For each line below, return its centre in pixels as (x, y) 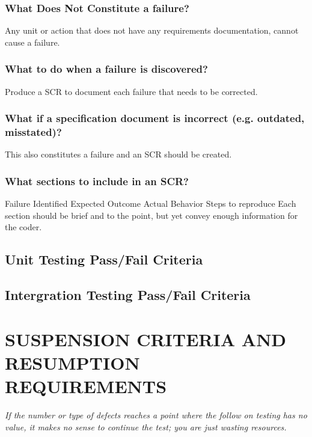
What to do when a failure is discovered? (106, 69)
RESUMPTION (72, 362)
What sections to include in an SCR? (97, 181)
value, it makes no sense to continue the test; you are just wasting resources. (146, 426)
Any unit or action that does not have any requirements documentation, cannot (152, 30)
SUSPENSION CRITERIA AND (146, 339)
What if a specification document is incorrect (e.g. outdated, (155, 118)
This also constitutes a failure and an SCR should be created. (118, 154)
